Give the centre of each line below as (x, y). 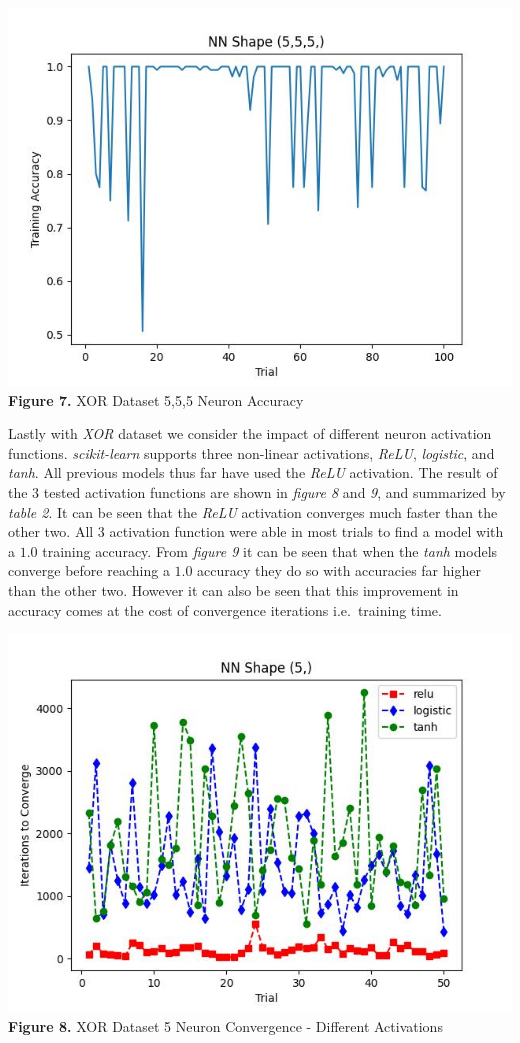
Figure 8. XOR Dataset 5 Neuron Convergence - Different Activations (225, 1025)
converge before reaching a (89, 570)
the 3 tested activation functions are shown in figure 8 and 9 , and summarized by (257, 491)
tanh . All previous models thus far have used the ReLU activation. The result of (253, 472)
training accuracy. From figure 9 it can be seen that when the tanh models (270, 550)
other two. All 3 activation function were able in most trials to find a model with (256, 531)
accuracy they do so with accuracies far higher (339, 570)
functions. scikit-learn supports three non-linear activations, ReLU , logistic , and (251, 452)
